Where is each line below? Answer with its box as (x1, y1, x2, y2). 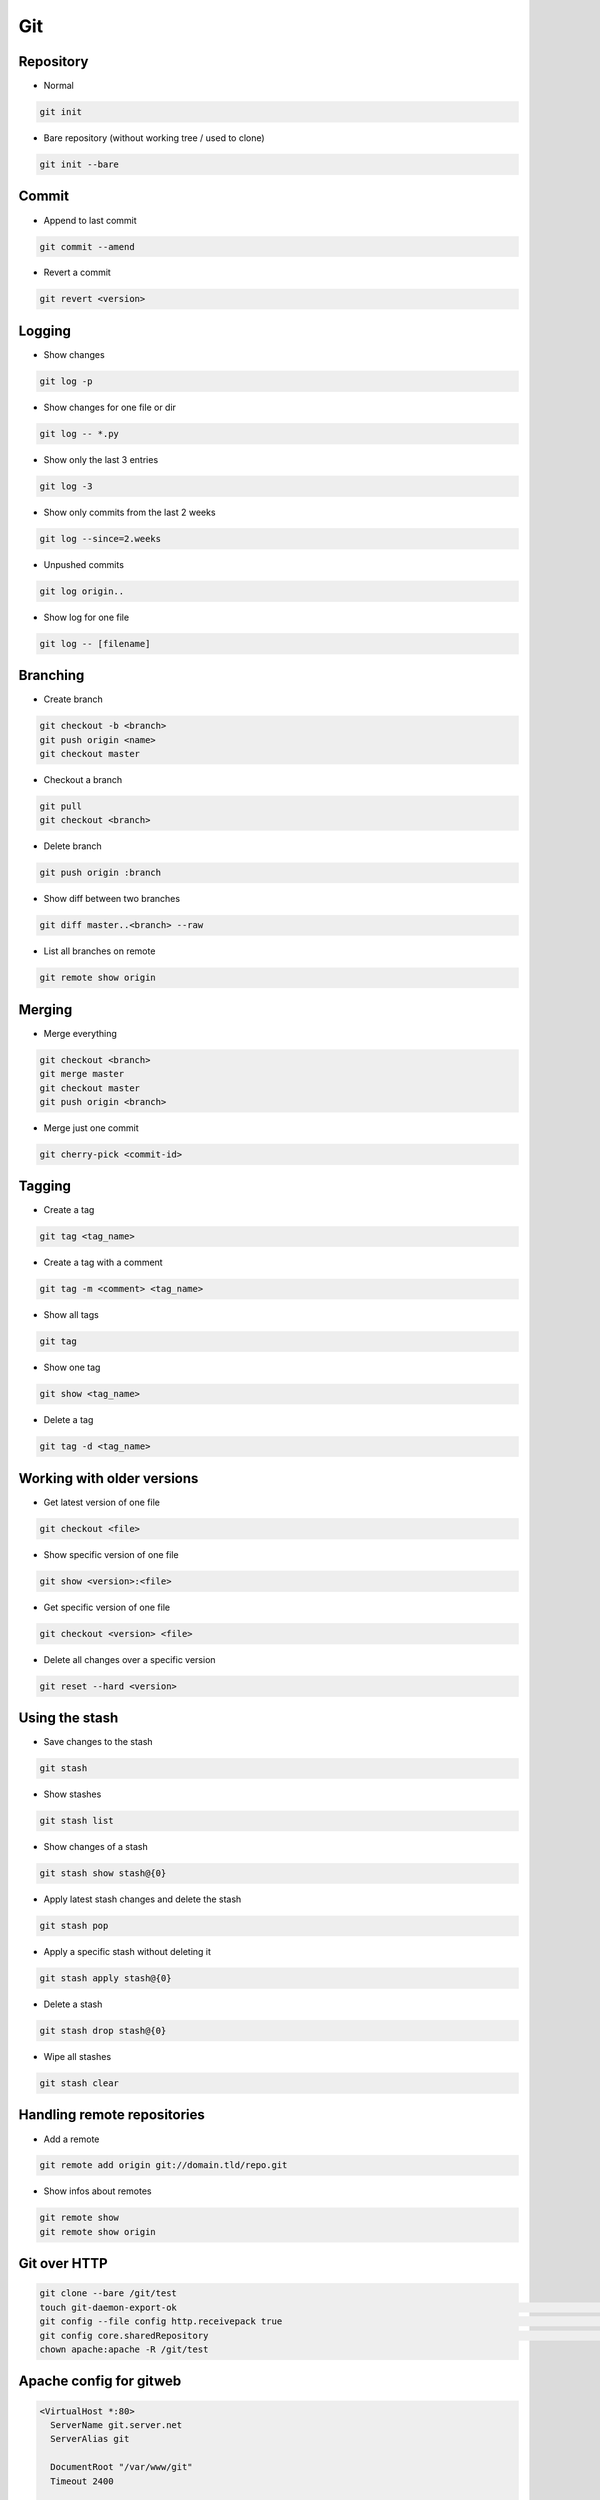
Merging (18, 1001, 73, 1018)
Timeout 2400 (50, 2475, 114, 2487)
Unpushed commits (43, 558, 125, 570)
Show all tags (43, 1309, 99, 1321)
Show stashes (43, 1788, 102, 1800)
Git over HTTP (18, 2255, 109, 2272)
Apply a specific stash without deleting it (43, 1946, 212, 1958)
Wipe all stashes (43, 2051, 112, 2063)
